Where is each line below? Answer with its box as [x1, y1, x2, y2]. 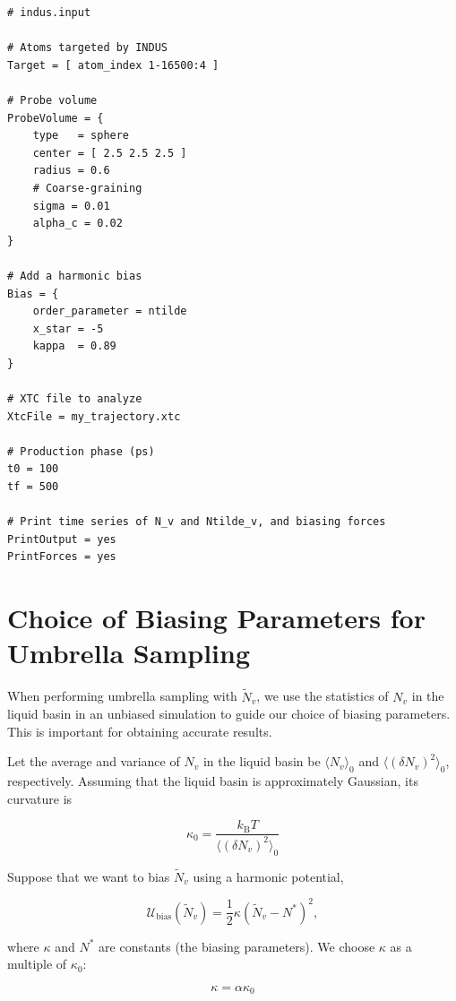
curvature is [7, 789, 73, 807]
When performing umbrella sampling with [7, 686, 237, 705]
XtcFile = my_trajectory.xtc [7, 410, 181, 423]
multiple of [7, 954, 67, 973]
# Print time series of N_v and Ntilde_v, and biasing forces [7, 515, 386, 529]
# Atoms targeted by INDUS [7, 41, 168, 55]
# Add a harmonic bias [7, 269, 142, 282]
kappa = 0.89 [32, 340, 116, 353]
